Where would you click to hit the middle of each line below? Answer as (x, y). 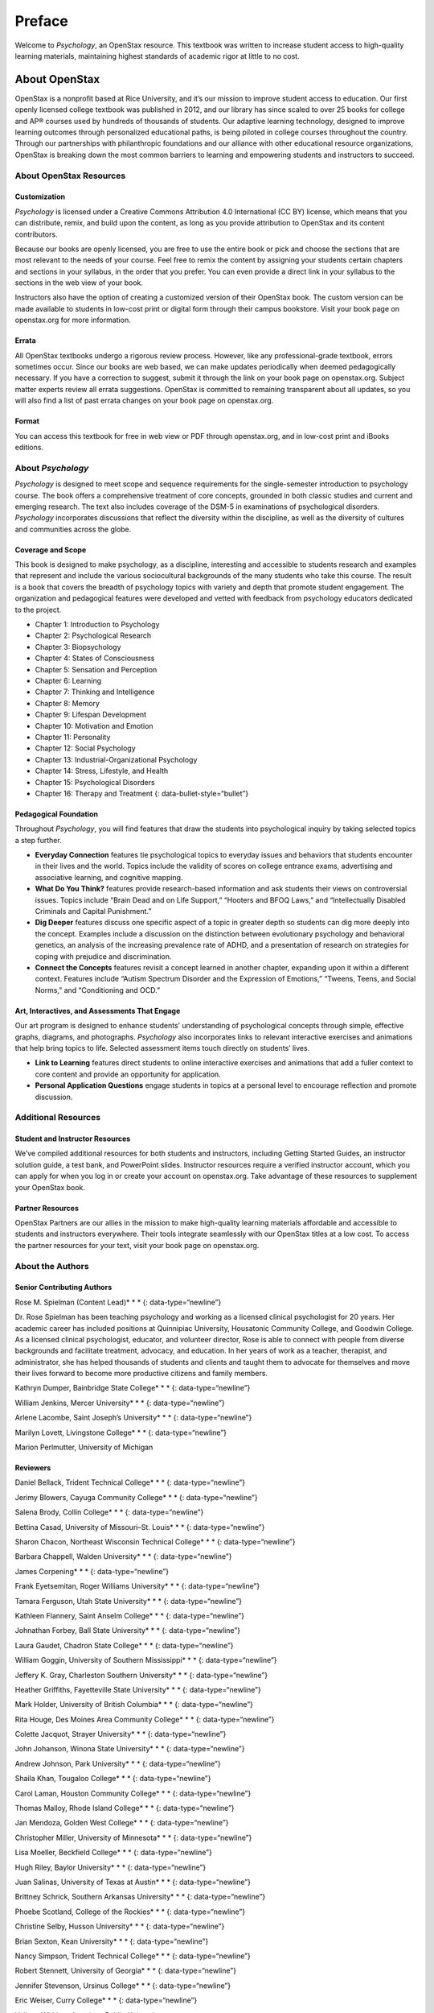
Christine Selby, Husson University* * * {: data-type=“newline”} (120, 1926)
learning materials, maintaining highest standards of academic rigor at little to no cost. (158, 56)
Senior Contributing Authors (63, 1288)
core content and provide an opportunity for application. (128, 1074)
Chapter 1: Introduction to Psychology (97, 625)
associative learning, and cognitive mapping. (109, 877)
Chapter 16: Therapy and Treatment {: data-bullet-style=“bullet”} (142, 793)
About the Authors (52, 1266)
